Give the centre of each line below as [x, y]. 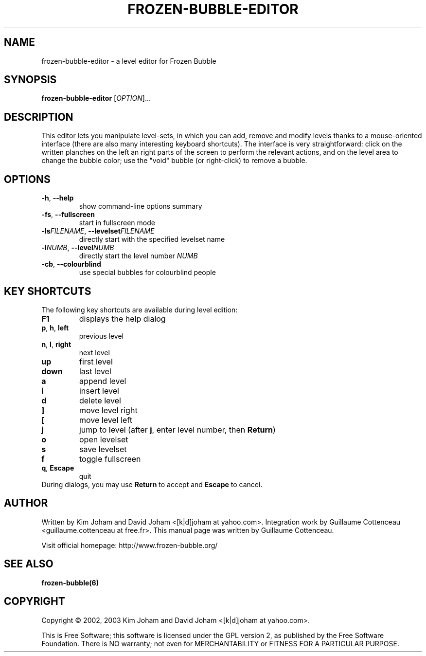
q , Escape [58, 468]
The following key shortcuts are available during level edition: [140, 310]
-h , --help [58, 198]
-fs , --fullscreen [68, 215]
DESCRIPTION [39, 117]
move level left [106, 420]
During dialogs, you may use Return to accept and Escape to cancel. [152, 484]
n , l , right [56, 344]
